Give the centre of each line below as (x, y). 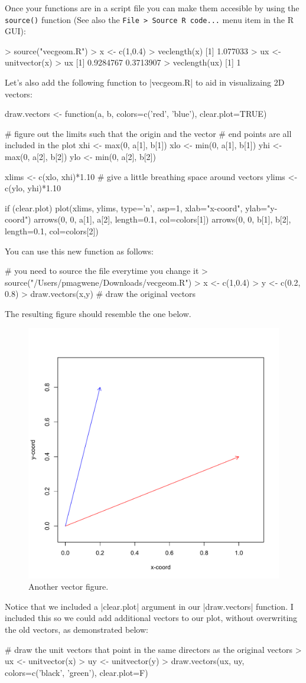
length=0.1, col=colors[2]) (52, 231)
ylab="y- (261, 207)
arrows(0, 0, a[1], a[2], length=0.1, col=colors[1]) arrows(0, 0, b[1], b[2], (162, 219)
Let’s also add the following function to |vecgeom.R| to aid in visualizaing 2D (145, 82)
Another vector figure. (69, 586)
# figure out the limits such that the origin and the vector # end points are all (148, 133)
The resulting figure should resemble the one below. (98, 313)
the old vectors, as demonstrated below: (76, 629)
